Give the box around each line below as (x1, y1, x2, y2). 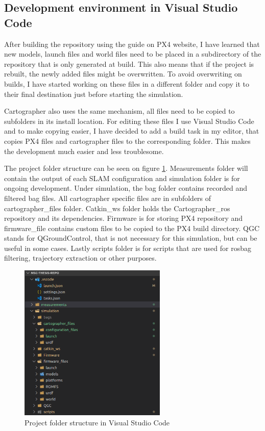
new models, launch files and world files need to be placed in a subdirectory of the (4, 48, 261, 59)
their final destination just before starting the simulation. (4, 88, 183, 99)
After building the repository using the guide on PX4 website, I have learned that (4, 38, 260, 49)
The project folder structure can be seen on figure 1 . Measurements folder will (4, 163, 248, 173)
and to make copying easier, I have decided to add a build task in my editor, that (4, 125, 259, 136)
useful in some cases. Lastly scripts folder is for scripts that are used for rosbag (4, 242, 251, 253)
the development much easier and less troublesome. (4, 145, 164, 156)
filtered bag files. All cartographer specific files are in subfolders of (4, 192, 211, 203)
